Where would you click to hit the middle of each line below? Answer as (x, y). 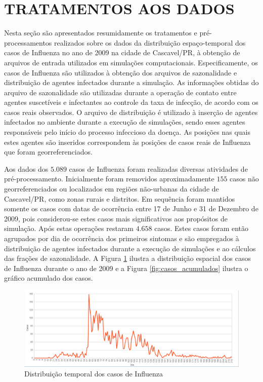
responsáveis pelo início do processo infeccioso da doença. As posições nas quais (127, 132)
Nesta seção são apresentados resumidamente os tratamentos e (101, 33)
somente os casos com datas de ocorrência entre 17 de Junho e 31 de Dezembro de (131, 208)
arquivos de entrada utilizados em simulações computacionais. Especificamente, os (131, 62)
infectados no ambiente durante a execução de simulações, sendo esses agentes (125, 122)
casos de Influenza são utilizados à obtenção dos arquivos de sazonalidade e (121, 72)
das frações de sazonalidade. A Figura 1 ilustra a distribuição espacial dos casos (127, 258)
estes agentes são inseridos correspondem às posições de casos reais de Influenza (127, 142)
